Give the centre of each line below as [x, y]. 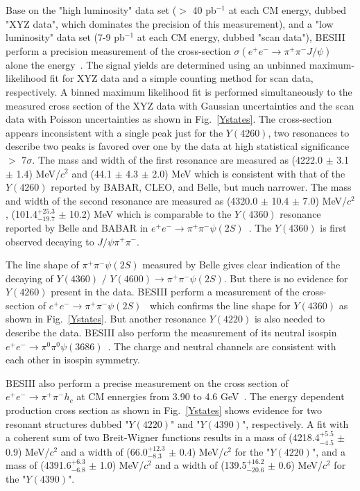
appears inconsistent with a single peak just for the [114, 132]
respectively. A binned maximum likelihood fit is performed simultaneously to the [179, 91]
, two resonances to [309, 132]
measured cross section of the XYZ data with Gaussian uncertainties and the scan [180, 105]
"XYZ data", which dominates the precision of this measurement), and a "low [170, 23]
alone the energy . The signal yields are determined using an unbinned [156, 64]
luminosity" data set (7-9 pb [65, 37]
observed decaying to [50, 241]
